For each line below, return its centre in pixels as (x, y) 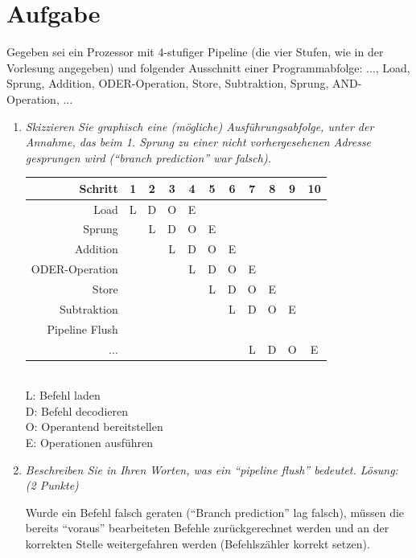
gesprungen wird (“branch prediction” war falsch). (148, 157)
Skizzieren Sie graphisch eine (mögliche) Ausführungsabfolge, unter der (200, 126)
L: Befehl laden (63, 395)
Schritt (99, 188)
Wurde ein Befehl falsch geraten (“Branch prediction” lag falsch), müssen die (215, 512)
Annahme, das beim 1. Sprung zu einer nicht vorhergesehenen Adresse (198, 142)
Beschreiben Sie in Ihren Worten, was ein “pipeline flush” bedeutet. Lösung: (212, 469)
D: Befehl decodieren (77, 410)
